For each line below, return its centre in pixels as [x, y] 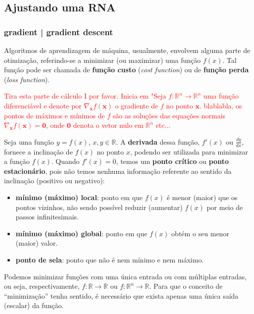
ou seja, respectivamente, [42, 286]
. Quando [65, 161]
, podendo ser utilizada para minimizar [189, 151]
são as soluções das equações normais [169, 115]
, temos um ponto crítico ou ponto [172, 161]
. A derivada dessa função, [158, 141]
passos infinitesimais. [47, 217]
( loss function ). [27, 79]
